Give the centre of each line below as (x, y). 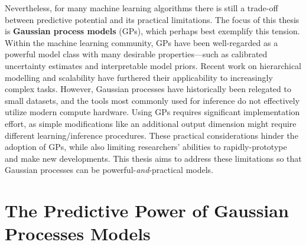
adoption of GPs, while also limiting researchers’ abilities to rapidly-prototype (146, 147)
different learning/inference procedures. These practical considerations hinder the (152, 135)
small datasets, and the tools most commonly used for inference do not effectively (152, 100)
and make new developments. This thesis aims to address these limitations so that (153, 158)
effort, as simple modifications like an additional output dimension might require (151, 123)
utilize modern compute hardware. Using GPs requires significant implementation (152, 112)
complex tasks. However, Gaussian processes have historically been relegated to (148, 89)
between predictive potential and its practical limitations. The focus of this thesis (152, 19)
